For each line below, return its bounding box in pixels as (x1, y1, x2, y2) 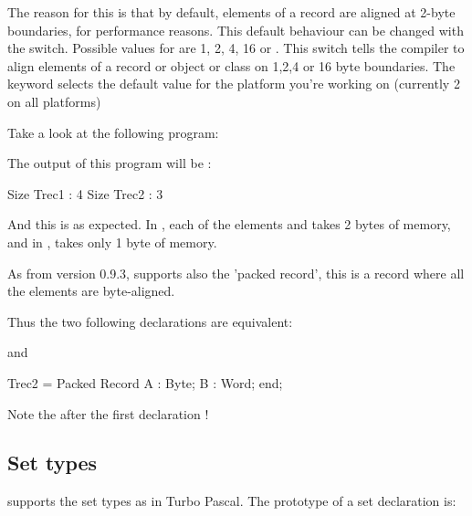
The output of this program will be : (7, 153, 212, 173)
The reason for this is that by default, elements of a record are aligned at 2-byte (7, 3, 456, 21)
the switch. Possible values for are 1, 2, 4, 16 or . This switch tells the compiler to (7, 38, 465, 58)
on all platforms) (7, 91, 101, 111)
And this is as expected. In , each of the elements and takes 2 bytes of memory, (7, 215, 451, 234)
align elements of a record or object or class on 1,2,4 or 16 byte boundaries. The (7, 56, 456, 75)
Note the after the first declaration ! (7, 404, 209, 423)
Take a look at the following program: (7, 122, 219, 142)
